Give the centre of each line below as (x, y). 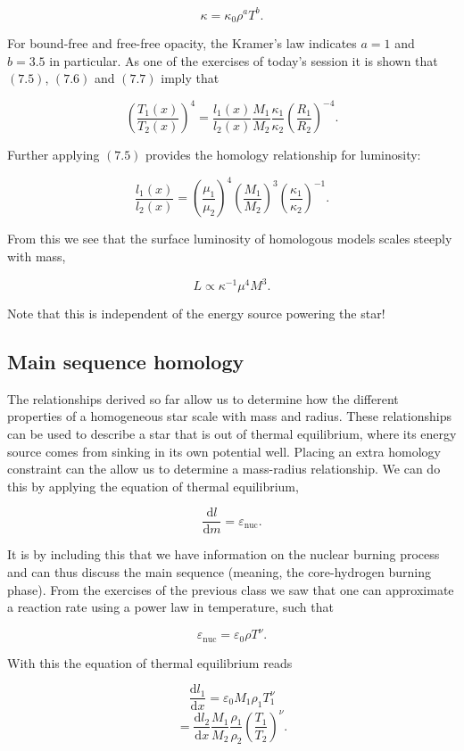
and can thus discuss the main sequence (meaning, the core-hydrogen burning (219, 572)
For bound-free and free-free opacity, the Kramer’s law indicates (182, 42)
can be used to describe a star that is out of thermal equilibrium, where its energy (232, 433)
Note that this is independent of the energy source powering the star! (196, 314)
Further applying (54, 155)
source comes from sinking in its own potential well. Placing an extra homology (224, 451)
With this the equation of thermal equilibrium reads (150, 662)
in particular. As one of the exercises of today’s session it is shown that (244, 60)
